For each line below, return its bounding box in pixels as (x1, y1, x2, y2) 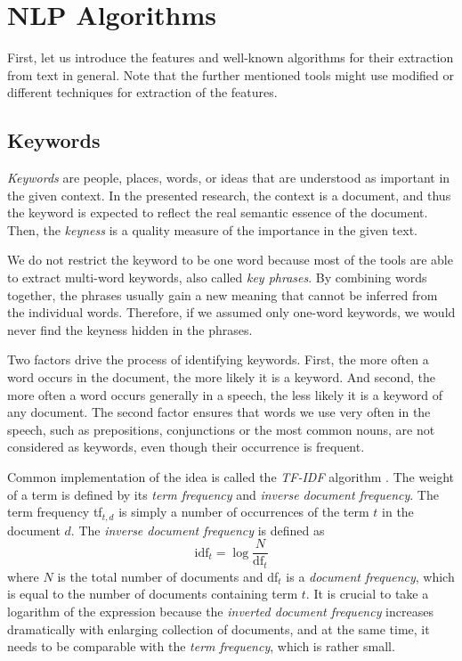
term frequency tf (7, 502, 102, 521)
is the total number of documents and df (57, 567, 279, 585)
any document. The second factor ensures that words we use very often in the (7, 403, 431, 421)
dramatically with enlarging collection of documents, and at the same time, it (7, 619, 430, 638)
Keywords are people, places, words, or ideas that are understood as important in (7, 168, 450, 187)
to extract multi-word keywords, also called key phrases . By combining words (7, 268, 427, 287)
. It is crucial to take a (305, 584, 429, 603)
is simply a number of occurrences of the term (118, 502, 369, 521)
